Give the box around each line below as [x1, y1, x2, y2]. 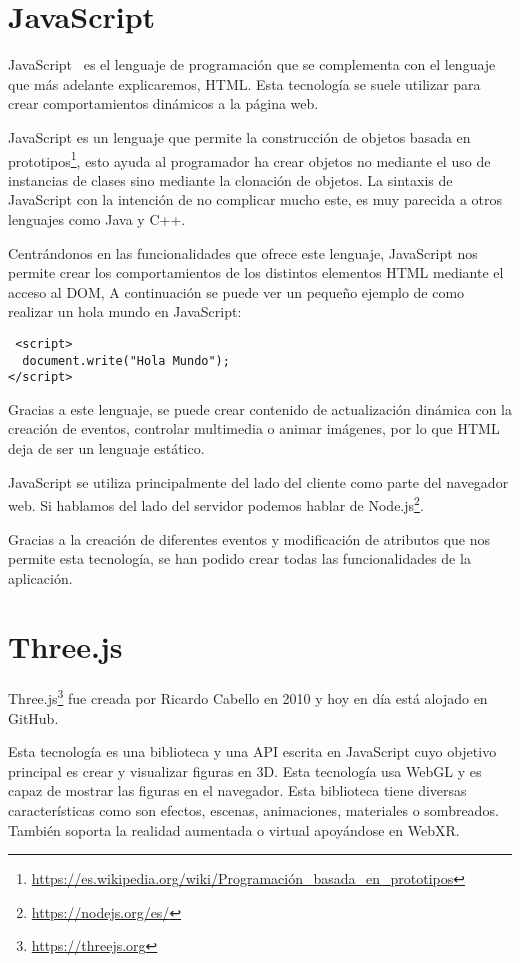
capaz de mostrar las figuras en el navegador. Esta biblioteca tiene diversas [8, 780, 467, 801]
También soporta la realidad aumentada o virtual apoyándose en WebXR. [8, 819, 460, 840]
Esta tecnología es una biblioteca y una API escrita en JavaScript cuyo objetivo [8, 741, 497, 762]
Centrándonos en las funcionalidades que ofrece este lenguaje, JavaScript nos [8, 242, 478, 263]
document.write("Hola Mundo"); [22, 353, 230, 368]
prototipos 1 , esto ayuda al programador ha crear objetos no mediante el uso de [8, 147, 491, 171]
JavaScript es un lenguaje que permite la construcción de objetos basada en [8, 126, 471, 147]
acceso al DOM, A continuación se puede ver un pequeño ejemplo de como [8, 281, 465, 302]
